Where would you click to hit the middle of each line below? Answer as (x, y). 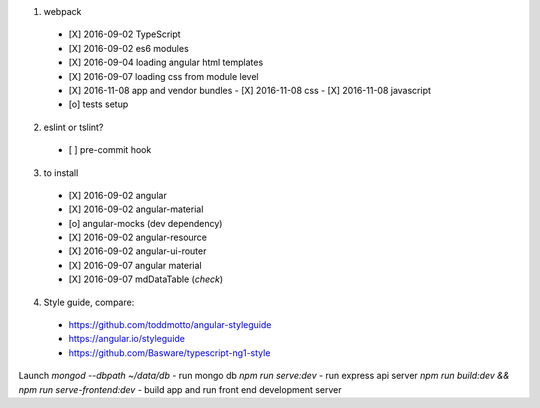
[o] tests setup (98, 104)
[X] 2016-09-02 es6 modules (128, 48)
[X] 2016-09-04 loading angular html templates (166, 62)
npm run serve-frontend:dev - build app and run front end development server (180, 389)
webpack (62, 11)
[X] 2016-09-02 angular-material (136, 209)
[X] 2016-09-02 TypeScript (124, 34)
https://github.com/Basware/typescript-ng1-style (169, 352)
